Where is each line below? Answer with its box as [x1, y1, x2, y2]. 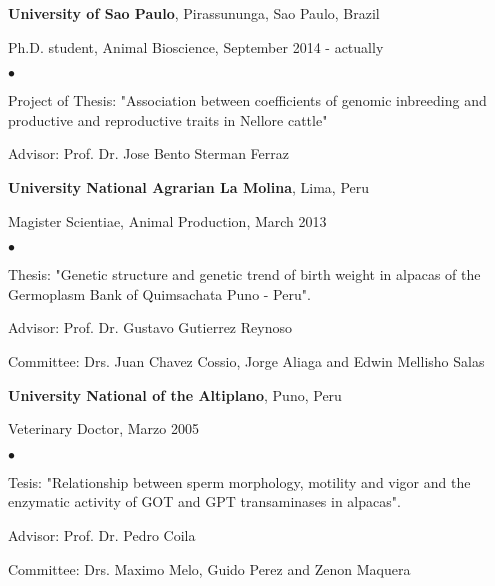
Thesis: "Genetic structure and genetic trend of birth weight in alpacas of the [8, 264, 481, 285]
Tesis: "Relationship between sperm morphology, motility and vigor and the [8, 471, 471, 492]
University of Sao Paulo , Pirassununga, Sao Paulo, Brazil [8, 3, 380, 23]
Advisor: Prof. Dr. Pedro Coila [8, 524, 196, 545]
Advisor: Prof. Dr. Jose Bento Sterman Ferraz [8, 143, 289, 164]
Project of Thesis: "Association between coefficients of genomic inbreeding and [8, 90, 487, 111]
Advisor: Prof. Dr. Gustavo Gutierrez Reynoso [8, 317, 292, 338]
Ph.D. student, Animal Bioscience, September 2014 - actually [8, 36, 384, 57]
